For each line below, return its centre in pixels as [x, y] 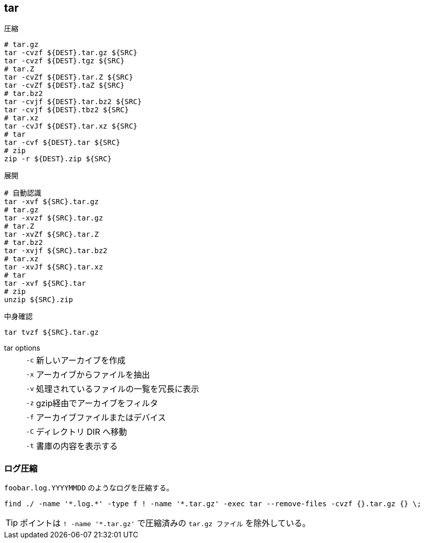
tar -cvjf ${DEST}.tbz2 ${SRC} [67, 110]
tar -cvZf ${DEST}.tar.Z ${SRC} [69, 77]
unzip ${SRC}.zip [39, 300]
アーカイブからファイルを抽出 [93, 375]
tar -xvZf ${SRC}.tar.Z [52, 235]
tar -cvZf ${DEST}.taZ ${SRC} [65, 85]
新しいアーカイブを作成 [81, 361]
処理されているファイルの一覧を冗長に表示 [118, 389]
